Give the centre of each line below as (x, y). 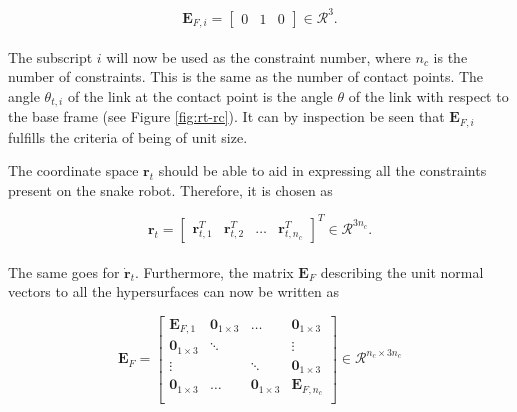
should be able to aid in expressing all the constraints (322, 170)
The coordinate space (73, 170)
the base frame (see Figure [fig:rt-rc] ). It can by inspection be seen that (226, 116)
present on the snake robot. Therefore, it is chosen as (170, 189)
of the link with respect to (428, 95)
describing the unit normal (402, 271)
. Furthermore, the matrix (214, 271)
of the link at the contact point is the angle (200, 95)
